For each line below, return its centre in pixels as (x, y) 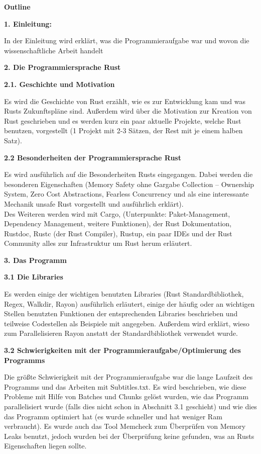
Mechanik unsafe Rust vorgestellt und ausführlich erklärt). (94, 203)
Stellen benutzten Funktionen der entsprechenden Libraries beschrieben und (121, 313)
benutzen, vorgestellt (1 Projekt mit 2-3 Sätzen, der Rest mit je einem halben (123, 130)
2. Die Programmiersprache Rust (62, 67)
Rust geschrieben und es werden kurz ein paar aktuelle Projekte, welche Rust (123, 120)
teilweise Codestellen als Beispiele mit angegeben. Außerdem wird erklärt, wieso (127, 323)
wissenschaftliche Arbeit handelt (54, 50)
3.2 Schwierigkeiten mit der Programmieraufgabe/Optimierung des (122, 350)
